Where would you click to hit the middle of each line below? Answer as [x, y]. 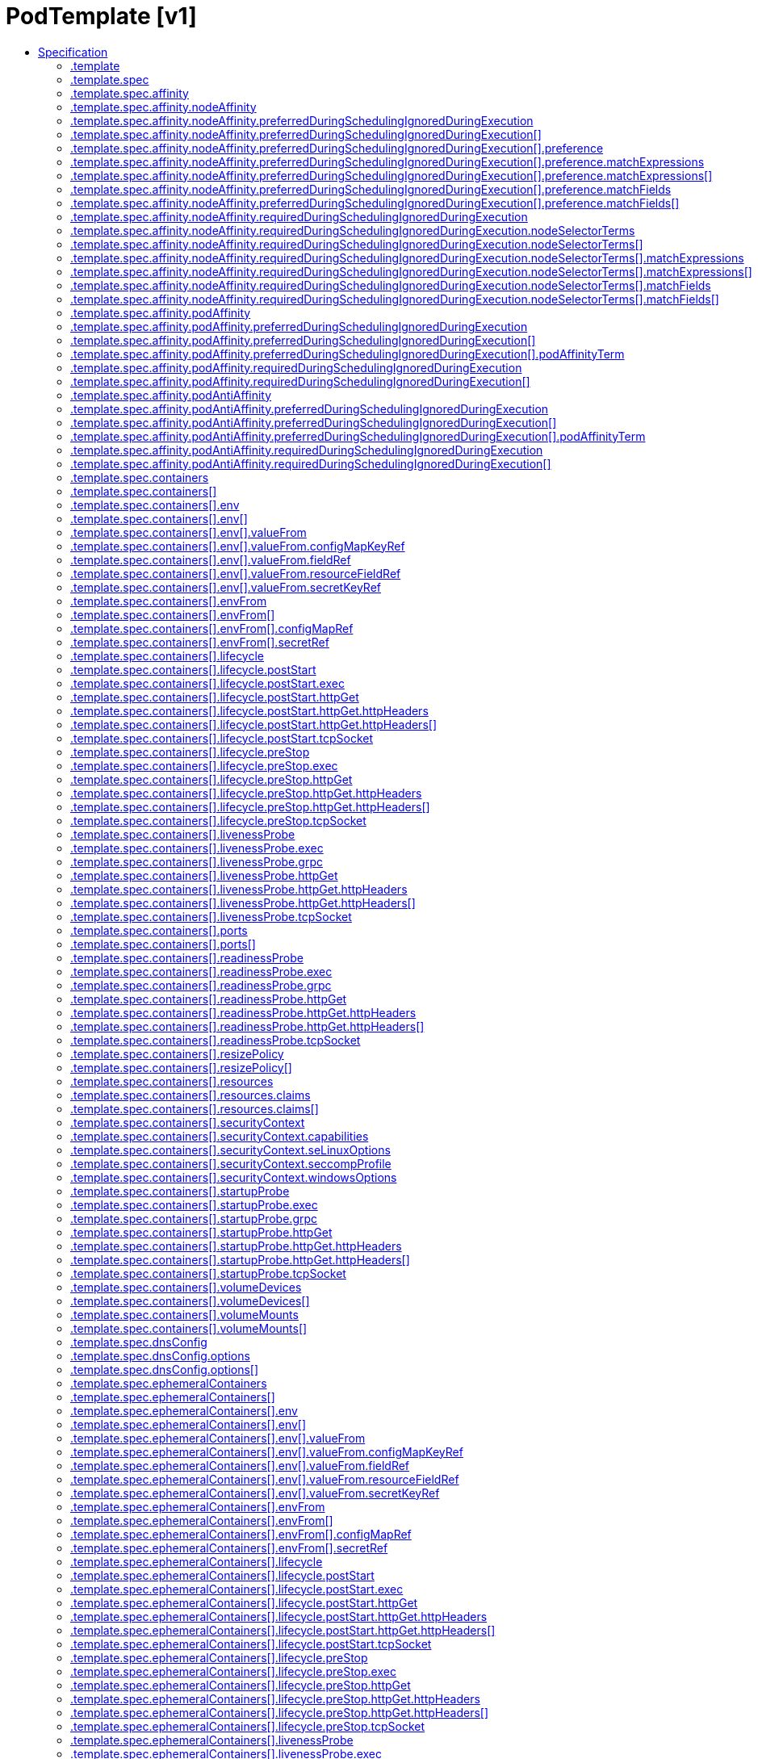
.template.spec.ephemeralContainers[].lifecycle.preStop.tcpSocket [248, 1726]
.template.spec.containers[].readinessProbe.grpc [201, 985]
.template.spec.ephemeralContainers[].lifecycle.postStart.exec [237, 1589]
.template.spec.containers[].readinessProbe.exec [201, 971]
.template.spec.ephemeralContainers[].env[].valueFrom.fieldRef [240, 1465]
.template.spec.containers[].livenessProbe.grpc [197, 861]
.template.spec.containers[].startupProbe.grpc [194, 1218]
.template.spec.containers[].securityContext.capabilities [220, 1136]
